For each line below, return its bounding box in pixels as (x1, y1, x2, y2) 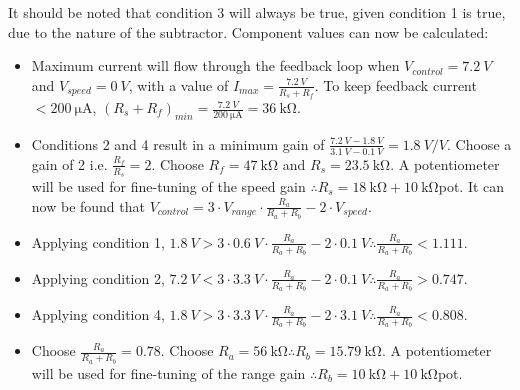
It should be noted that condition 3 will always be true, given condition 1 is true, (8, 2, 506, 22)
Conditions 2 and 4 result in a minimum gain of (31, 133, 325, 154)
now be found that (31, 195, 145, 216)
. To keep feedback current (314, 74, 477, 95)
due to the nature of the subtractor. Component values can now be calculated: (8, 21, 489, 42)
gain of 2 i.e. (31, 153, 108, 174)
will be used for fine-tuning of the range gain (31, 362, 306, 383)
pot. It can (438, 175, 505, 196)
